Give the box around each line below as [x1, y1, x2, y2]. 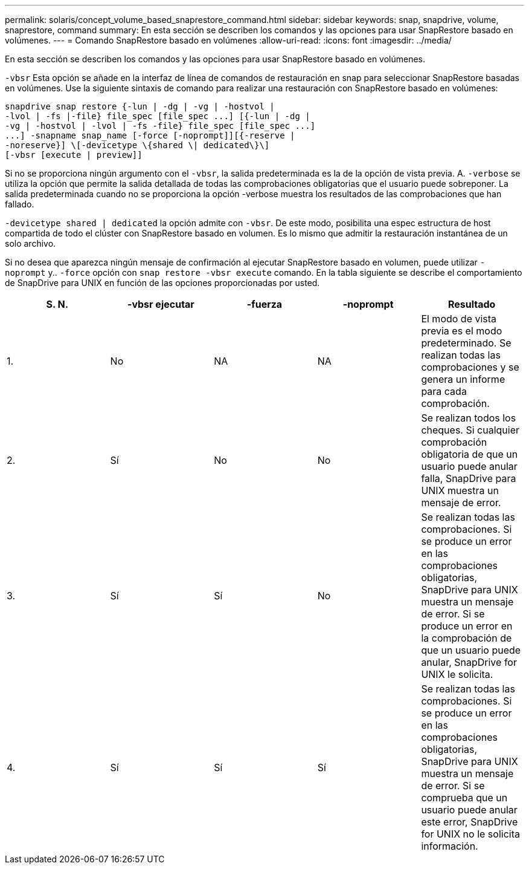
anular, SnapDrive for [421, 656, 517, 668]
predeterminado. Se [421, 337, 511, 349]
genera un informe [421, 373, 505, 385]
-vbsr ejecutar [127, 298, 194, 310]
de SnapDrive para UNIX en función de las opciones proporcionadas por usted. [5, 278, 320, 288]
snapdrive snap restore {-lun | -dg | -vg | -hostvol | [5, 102, 275, 111]
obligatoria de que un [421, 448, 518, 460]
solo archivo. [5, 238, 56, 249]
